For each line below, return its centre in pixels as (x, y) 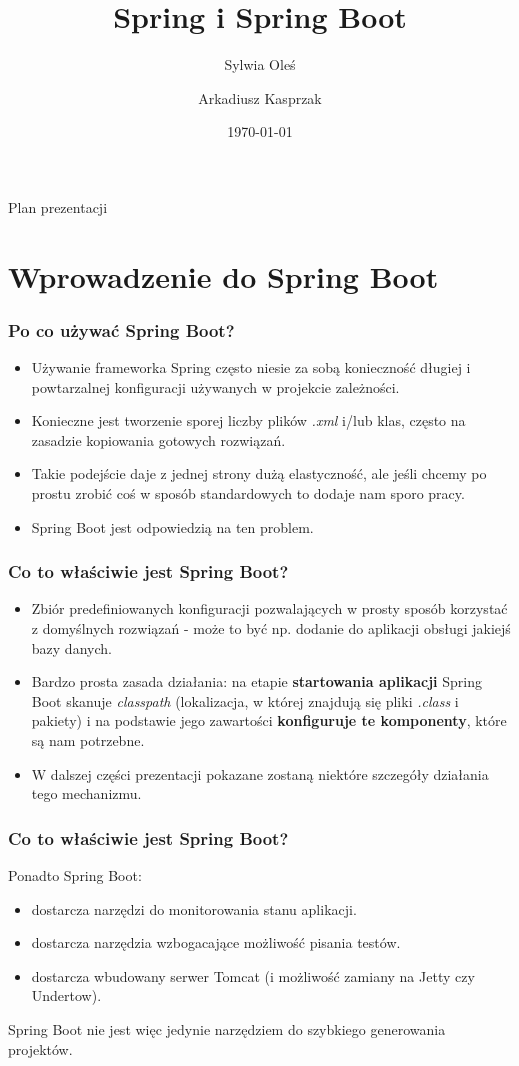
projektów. (40, 1048)
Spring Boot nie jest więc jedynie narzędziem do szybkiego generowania (227, 1029)
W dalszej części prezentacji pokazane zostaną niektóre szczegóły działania (260, 773)
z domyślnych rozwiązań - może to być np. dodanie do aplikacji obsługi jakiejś (271, 628)
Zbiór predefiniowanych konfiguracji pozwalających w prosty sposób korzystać (269, 608)
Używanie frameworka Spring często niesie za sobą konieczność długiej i (251, 367)
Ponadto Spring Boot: (75, 875)
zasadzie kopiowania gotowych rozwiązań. (158, 439)
